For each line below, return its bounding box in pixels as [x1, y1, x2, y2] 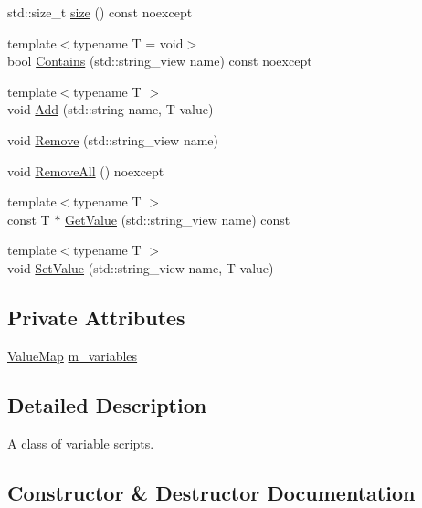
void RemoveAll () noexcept [7, 161, 164, 180]
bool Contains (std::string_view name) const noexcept [7, 51, 312, 70]
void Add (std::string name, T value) [7, 100, 214, 119]
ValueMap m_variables [7, 345, 138, 365]
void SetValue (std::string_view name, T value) [7, 258, 274, 277]
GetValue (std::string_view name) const [65, 209, 290, 228]
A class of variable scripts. [7, 433, 154, 452]
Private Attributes [7, 302, 185, 331]
